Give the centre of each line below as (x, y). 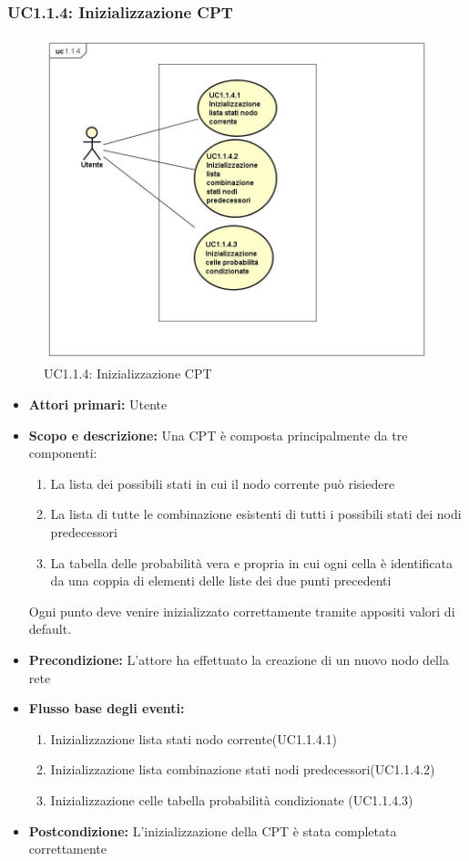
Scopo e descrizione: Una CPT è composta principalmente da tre (218, 435)
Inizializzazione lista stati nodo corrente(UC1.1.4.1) (194, 738)
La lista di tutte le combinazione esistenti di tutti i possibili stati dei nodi (256, 514)
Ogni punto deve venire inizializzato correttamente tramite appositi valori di (242, 611)
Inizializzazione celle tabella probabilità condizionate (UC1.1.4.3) (232, 799)
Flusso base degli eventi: (107, 708)
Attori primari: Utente (98, 405)
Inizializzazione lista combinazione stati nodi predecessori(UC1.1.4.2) (243, 769)
